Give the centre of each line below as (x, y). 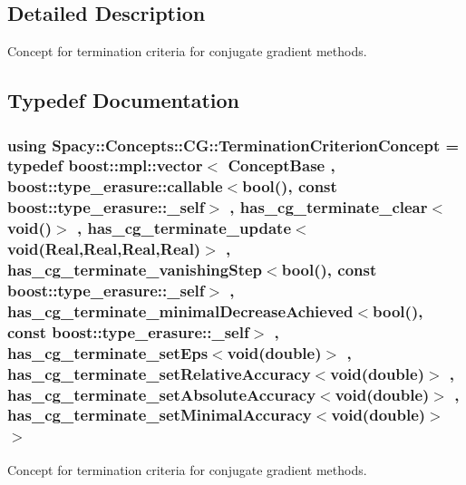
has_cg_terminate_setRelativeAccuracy (159, 373)
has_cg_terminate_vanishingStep (135, 270)
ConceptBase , (282, 165)
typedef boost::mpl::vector (105, 165)
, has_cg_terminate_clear (329, 207)
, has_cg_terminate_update (184, 228)
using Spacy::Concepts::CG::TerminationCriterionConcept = (233, 145)
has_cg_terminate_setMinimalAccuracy (160, 415)
